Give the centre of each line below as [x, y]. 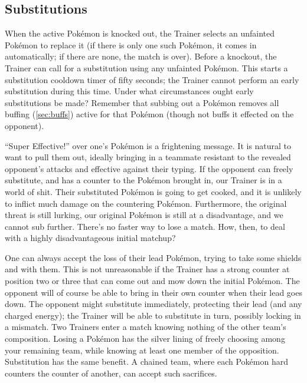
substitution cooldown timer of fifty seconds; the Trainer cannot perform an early [152, 79]
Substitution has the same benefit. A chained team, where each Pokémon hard [146, 361]
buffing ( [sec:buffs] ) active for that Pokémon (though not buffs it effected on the [149, 114]
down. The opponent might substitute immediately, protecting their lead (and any [153, 304]
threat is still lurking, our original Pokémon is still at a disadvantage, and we [144, 215]
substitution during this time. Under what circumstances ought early [129, 91]
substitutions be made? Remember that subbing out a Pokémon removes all [142, 102]
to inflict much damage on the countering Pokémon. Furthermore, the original [146, 203]
